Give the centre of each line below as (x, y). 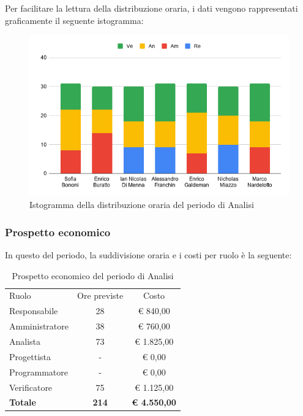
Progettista (30, 356)
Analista (25, 341)
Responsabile (34, 311)
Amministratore (39, 326)
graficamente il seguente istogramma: (74, 20)
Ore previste (100, 295)
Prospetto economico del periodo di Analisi (93, 275)
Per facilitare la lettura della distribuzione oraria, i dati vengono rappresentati (151, 8)
